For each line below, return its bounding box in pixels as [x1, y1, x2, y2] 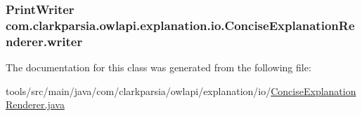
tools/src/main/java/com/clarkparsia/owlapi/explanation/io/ [6, 83, 271, 98]
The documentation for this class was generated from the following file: [6, 60, 311, 75]
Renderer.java [6, 97, 65, 112]
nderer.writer [6, 32, 83, 50]
